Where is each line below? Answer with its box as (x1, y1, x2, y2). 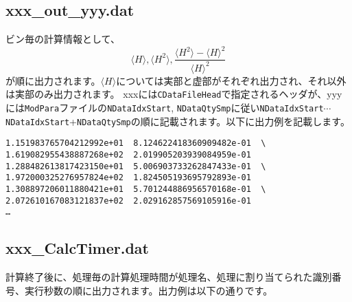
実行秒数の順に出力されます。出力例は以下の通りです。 (24, 283, 273, 297)
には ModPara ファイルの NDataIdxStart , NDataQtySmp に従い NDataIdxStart (5, 100, 324, 114)
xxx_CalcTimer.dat (5, 237, 149, 259)
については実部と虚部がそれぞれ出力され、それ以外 (116, 73, 347, 87)
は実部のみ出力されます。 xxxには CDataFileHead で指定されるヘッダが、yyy (5, 87, 342, 101)
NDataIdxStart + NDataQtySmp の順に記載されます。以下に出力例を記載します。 (5, 114, 350, 128)
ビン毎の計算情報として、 (5, 32, 120, 46)
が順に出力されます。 (5, 73, 101, 87)
